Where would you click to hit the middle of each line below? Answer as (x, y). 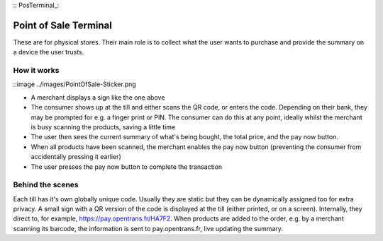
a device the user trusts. (49, 52)
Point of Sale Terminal (63, 25)
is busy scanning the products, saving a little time (103, 127)
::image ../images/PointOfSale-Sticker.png (74, 84)
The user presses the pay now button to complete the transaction (127, 167)
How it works (36, 71)
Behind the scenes (46, 185)
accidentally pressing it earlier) (76, 157)
